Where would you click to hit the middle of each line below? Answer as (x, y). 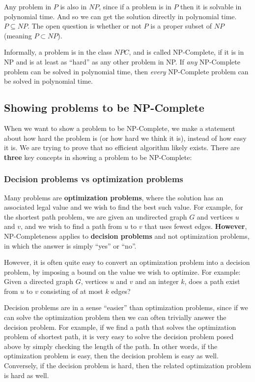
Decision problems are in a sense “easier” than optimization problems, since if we (126, 307)
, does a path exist (212, 281)
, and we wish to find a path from (71, 226)
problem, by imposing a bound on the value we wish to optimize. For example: (122, 271)
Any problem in (28, 6)
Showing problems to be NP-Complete (104, 108)
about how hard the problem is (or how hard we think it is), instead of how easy (125, 138)
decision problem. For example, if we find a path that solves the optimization (120, 327)
